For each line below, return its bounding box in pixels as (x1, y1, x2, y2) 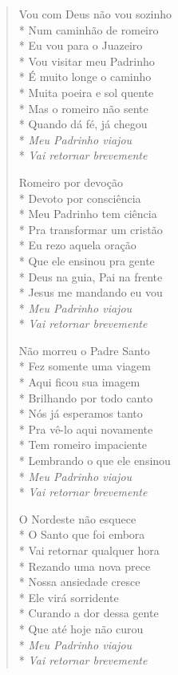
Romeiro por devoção (18, 173, 123, 190)
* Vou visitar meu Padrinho (18, 52, 155, 69)
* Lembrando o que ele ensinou (18, 452, 171, 469)
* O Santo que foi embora (18, 526, 145, 543)
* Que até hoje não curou (18, 620, 144, 637)
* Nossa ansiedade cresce (18, 573, 140, 590)
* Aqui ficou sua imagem (18, 374, 140, 390)
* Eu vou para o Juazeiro (18, 37, 143, 54)
